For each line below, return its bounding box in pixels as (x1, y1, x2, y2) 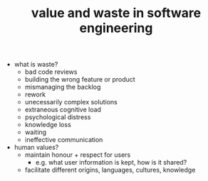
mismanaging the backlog (24, 83, 101, 92)
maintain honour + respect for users (24, 150, 131, 159)
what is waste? (14, 60, 58, 69)
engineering (79, 20, 153, 36)
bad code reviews (24, 67, 78, 76)
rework (24, 90, 46, 99)
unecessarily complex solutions (24, 98, 118, 106)
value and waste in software (31, 5, 202, 21)
